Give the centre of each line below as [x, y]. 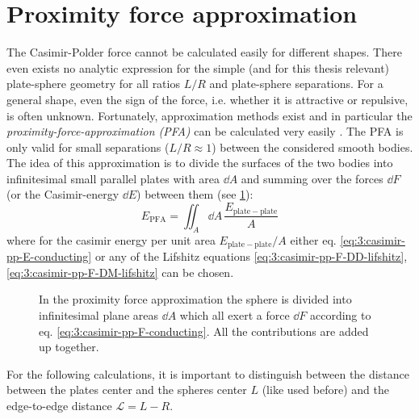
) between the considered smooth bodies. [312, 147]
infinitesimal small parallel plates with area [113, 178]
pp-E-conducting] [49, 256]
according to [340, 314]
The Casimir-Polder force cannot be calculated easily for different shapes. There [204, 52]
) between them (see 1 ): [195, 194]
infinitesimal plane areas [98, 314]
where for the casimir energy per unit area [111, 239]
